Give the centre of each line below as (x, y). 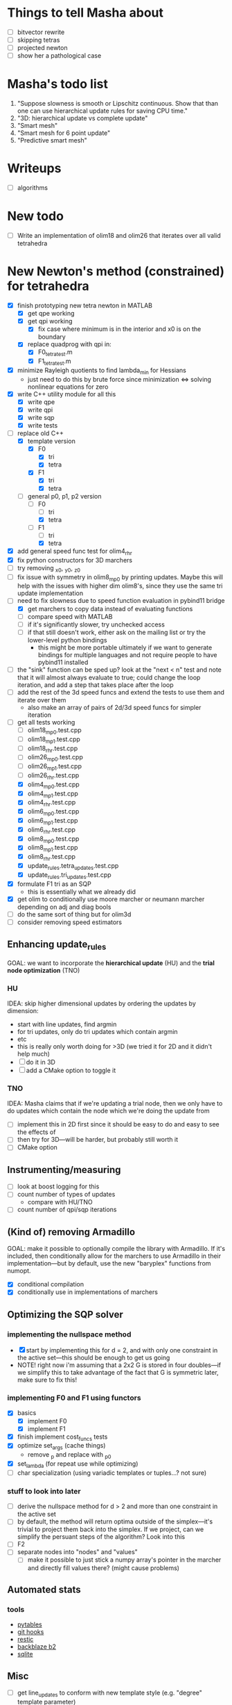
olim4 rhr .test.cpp (52, 803)
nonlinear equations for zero (68, 387)
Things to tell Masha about (86, 13)
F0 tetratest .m (55, 353)
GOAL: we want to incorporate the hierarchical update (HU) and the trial (111, 963)
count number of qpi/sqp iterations (67, 1210)
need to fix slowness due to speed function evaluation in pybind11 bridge (121, 601)
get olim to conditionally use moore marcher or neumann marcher (111, 899)
